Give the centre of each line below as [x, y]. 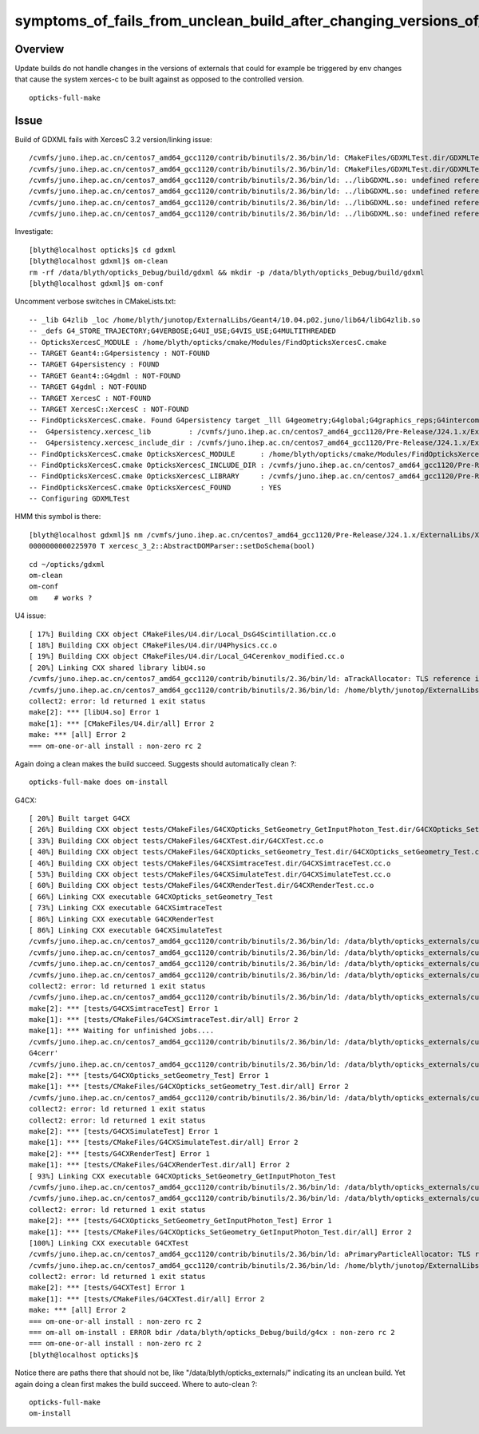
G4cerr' [44, 1053]
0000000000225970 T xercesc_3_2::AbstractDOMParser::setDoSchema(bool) [172, 546]
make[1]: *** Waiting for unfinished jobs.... [122, 1031]
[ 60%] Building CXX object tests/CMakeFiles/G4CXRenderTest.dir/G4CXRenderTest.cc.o [202, 885]
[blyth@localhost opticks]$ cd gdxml [103, 250]
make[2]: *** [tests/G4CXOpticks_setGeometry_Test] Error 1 [149, 1075]
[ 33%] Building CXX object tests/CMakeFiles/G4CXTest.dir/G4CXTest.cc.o [176, 841]
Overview [40, 49]
